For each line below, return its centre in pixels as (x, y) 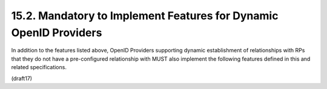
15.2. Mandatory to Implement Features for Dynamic (145, 16)
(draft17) (22, 78)
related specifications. (39, 67)
